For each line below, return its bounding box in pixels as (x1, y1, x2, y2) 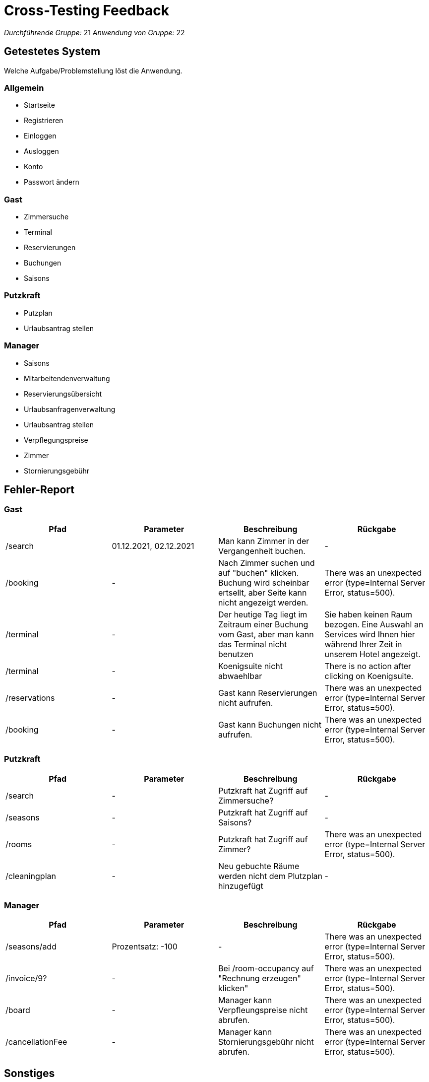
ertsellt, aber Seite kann (218, 587, 307, 598)
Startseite (24, 101, 55, 110)
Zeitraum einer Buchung (218, 619, 308, 629)
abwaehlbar (218, 671, 262, 681)
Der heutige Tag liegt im (218, 609, 307, 619)
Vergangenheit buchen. (218, 545, 306, 556)
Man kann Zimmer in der (218, 536, 309, 546)
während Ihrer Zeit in (324, 639, 402, 649)
